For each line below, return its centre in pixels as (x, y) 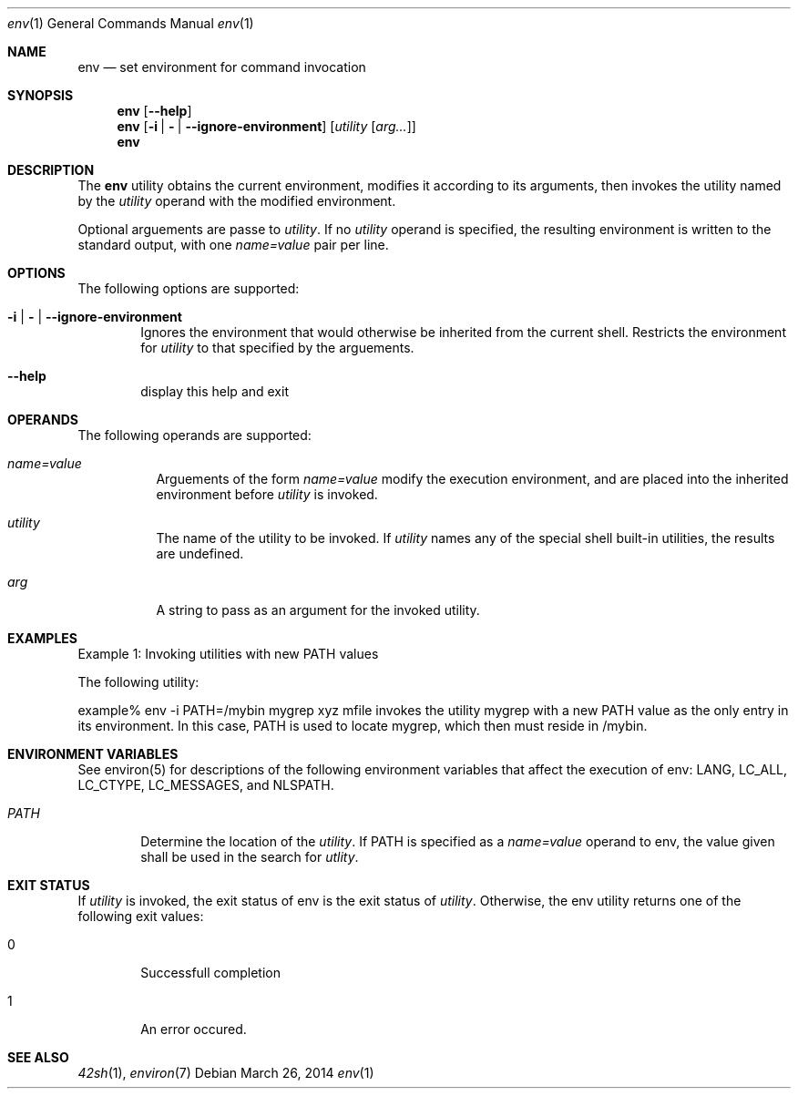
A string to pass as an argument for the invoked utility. (318, 610)
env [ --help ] (154, 111)
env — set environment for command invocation (222, 67)
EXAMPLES (42, 638)
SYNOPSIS (41, 95)
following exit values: (141, 916)
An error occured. (194, 1029)
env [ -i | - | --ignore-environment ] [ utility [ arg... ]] (266, 126)
